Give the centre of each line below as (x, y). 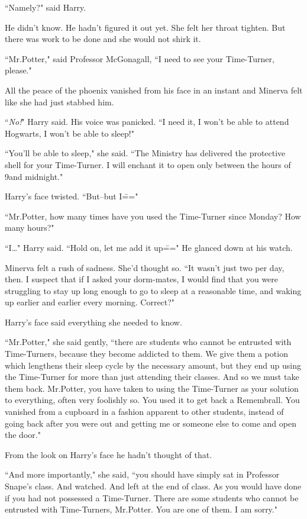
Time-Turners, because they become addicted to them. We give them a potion (146, 354)
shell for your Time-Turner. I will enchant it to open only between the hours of (148, 164)
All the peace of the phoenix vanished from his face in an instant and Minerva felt (154, 90)
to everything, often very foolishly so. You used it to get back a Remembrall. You (152, 400)
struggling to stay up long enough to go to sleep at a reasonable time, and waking (153, 290)
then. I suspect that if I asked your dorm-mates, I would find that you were (142, 279)
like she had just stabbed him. (59, 101)
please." (18, 70)
